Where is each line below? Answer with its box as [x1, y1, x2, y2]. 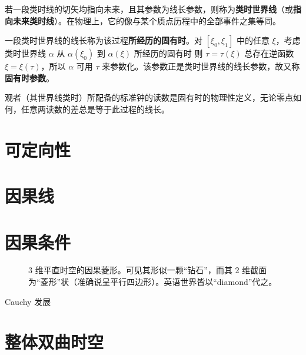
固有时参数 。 [5, 71, 54, 84]
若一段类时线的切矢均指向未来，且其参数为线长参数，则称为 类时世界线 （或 [5, 3, 293, 15]
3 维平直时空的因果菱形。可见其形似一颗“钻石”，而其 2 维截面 [28, 264, 267, 276]
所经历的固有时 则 [134, 47, 203, 59]
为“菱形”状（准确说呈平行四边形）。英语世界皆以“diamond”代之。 [28, 276, 277, 288]
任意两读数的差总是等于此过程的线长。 [21, 102, 169, 115]
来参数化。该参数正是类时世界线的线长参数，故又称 [102, 60, 300, 72]
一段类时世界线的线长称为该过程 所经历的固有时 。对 [5, 34, 202, 47]
